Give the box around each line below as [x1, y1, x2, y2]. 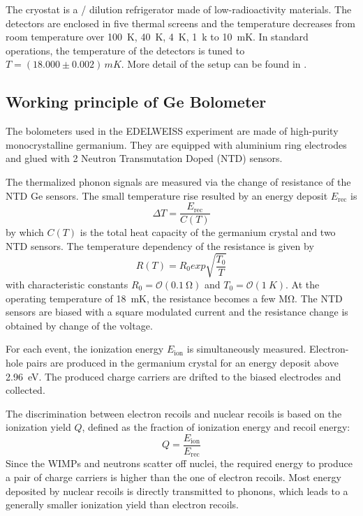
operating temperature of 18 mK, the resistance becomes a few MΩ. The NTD [6, 290, 343, 305]
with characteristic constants [6, 277, 128, 291]
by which [6, 225, 44, 239]
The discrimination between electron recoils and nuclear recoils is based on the [6, 406, 342, 420]
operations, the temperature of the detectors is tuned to [6, 43, 245, 57]
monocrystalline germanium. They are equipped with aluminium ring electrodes [6, 137, 347, 152]
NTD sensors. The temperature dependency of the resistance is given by [6, 238, 314, 253]
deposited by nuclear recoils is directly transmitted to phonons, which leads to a [6, 483, 348, 498]
